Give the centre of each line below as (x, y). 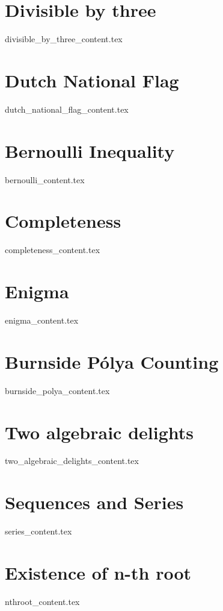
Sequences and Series (94, 502)
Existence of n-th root (98, 572)
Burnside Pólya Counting (112, 361)
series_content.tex (38, 531)
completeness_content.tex (53, 250)
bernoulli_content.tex (45, 179)
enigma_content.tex (42, 320)
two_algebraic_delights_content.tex (72, 461)
